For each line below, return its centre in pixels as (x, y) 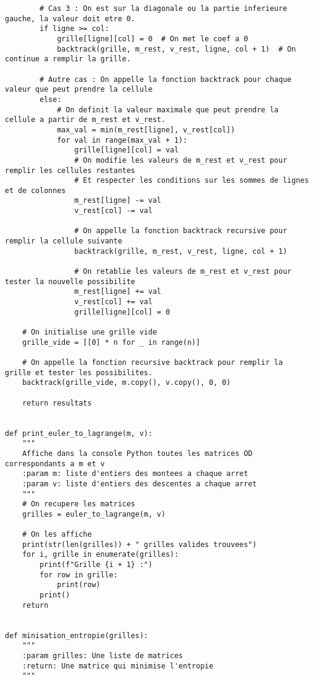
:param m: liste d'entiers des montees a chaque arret (135, 474)
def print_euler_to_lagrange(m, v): (79, 433)
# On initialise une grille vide (89, 332)
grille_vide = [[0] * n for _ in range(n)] (111, 342)
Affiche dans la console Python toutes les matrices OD (137, 453)
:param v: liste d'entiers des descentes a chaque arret (140, 484)
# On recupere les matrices (79, 504)
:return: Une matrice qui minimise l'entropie (118, 666)
